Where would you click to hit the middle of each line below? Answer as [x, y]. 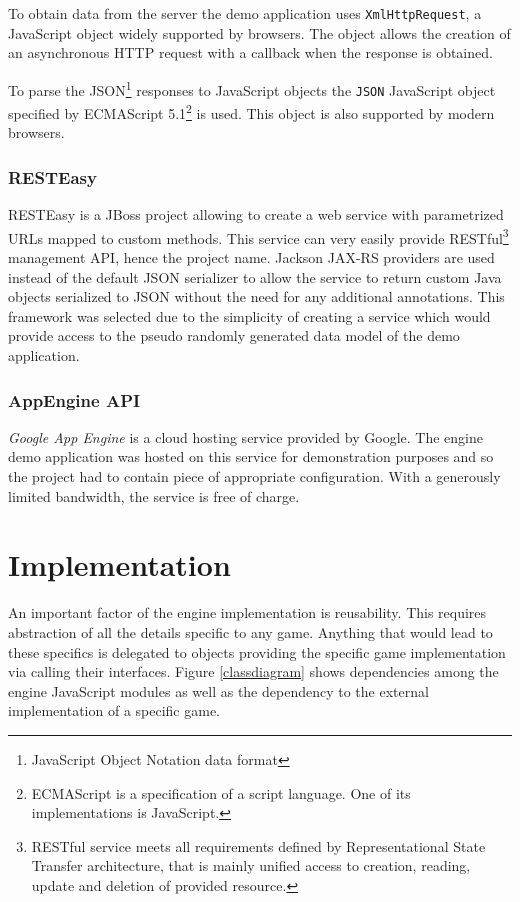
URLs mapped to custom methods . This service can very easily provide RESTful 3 [258, 236]
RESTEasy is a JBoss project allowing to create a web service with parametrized [256, 214]
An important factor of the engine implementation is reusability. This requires [247, 612]
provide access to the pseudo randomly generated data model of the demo [234, 335]
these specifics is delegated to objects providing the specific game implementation [257, 651]
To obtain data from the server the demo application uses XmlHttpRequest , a [245, 13]
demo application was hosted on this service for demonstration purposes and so [251, 456]
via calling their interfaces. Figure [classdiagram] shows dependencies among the [253, 671]
